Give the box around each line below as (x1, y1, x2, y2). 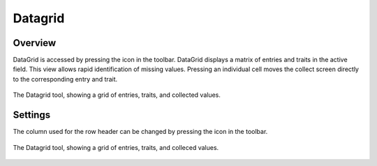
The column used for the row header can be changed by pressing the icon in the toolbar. (13, 128, 268, 136)
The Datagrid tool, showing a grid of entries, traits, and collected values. (13, 91, 221, 99)
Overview (13, 37, 57, 49)
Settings (13, 109, 51, 121)
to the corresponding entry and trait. (13, 75, 118, 83)
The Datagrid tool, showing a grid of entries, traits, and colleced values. (13, 143, 219, 151)
